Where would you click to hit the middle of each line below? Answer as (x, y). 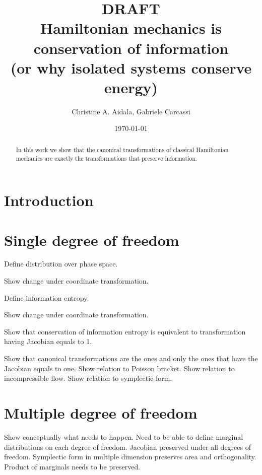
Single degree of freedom (92, 240)
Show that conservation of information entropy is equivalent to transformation (125, 331)
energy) (131, 87)
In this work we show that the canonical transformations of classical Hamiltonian (122, 149)
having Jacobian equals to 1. (48, 341)
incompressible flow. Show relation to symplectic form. (88, 378)
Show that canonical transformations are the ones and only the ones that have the (131, 358)
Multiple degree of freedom (101, 413)
